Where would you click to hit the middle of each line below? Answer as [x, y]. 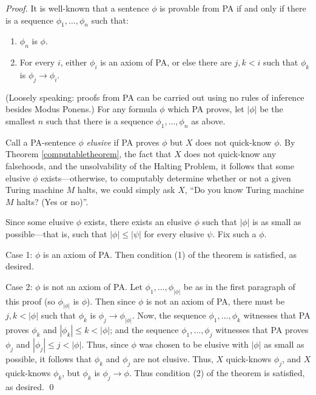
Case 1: [19, 254]
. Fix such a [234, 233]
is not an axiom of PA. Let [93, 286]
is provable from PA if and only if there [233, 8]
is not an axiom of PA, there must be [215, 301]
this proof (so [30, 301]
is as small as [277, 222]
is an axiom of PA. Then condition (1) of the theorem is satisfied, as [170, 254]
